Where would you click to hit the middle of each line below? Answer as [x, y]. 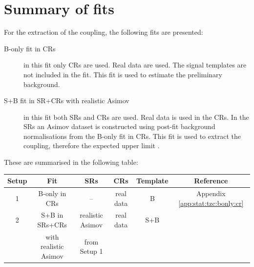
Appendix [211, 193]
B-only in [52, 193]
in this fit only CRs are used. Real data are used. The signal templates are [135, 65]
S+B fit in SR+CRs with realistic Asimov [67, 100]
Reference [211, 181]
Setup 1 [91, 251]
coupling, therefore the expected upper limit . [92, 145]
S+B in [52, 215]
